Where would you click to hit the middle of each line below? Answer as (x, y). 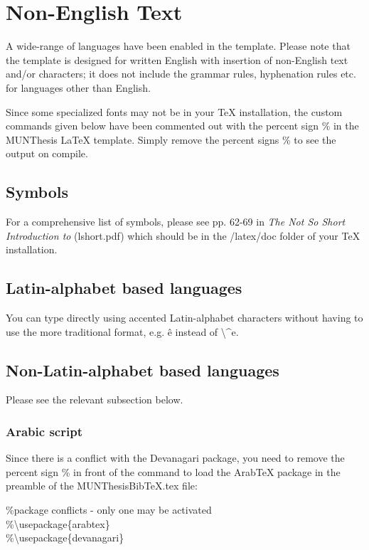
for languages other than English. (78, 87)
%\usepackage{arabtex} (58, 523)
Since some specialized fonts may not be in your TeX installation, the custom (174, 111)
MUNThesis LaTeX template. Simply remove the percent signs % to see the (171, 139)
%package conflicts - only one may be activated (109, 510)
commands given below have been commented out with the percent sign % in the (182, 126)
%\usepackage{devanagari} (65, 538)
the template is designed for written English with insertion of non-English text (177, 59)
